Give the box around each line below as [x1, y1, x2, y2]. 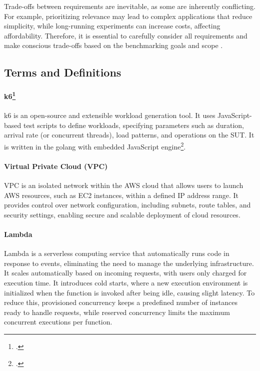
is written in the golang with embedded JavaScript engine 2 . [4, 139, 186, 151]
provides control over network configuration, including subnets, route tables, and [4, 199, 251, 210]
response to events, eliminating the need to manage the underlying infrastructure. [4, 257, 254, 268]
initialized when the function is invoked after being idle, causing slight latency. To [4, 287, 255, 297]
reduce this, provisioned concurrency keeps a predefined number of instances [4, 297, 237, 307]
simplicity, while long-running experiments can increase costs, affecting [4, 20, 220, 31]
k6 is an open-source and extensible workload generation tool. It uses [4, 110, 215, 120]
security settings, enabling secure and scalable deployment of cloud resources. [4, 209, 240, 219]
